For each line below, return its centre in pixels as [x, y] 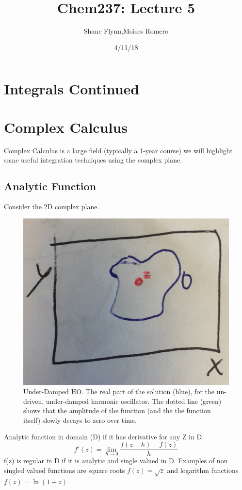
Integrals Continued [72, 89]
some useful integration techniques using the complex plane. [93, 160]
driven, [34, 401]
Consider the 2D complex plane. [52, 207]
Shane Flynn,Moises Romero [126, 31]
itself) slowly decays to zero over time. [80, 420]
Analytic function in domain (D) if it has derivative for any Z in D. [104, 436]
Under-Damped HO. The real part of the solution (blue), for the [119, 391]
